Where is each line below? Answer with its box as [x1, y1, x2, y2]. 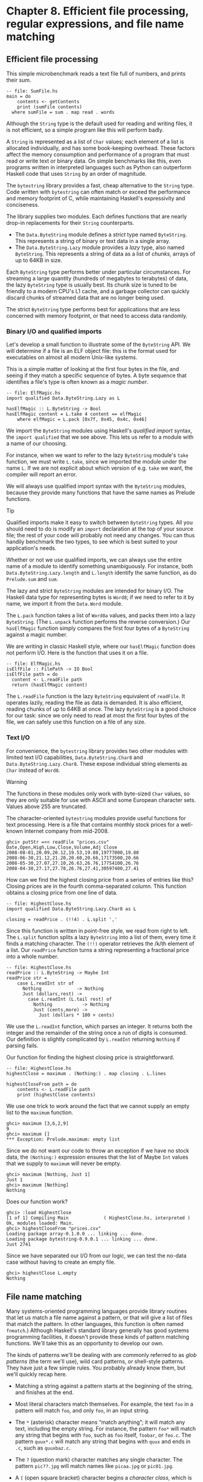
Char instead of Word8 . [6, 766, 60, 774]
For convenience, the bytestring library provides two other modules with [6, 747, 188, 754]
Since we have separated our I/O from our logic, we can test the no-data [6, 1252, 187, 1259]
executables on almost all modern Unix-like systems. [6, 354, 138, 361]
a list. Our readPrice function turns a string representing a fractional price [6, 946, 189, 953]
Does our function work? [6, 1198, 68, 1205]
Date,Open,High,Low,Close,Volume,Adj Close [6, 844, 118, 850]
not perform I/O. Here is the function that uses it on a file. [6, 649, 149, 656]
